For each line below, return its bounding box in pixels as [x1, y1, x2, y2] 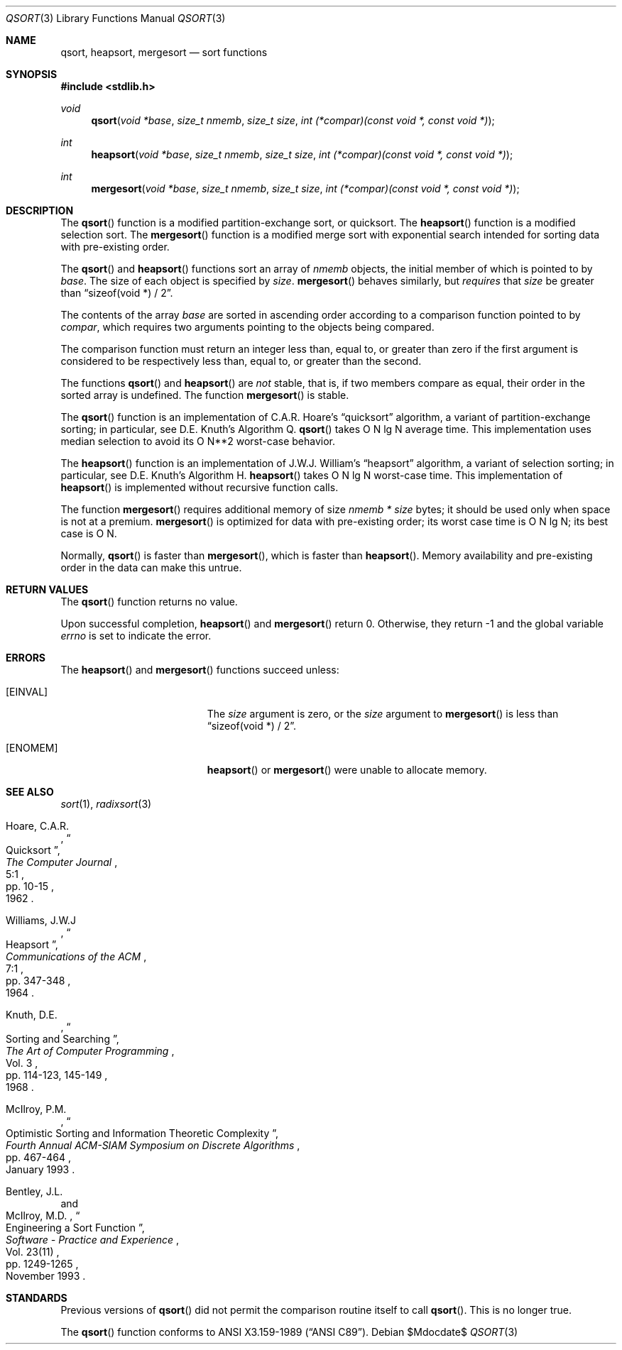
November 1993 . [6, 1270, 86, 1282]
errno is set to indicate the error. [60, 630, 212, 642]
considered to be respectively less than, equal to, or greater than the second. [60, 355, 422, 367]
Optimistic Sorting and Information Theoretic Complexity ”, [6, 1127, 279, 1139]
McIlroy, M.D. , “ [6, 1209, 80, 1222]
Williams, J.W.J [6, 914, 76, 926]
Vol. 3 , [6, 1057, 38, 1069]
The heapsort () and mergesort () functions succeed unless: [60, 664, 339, 676]
